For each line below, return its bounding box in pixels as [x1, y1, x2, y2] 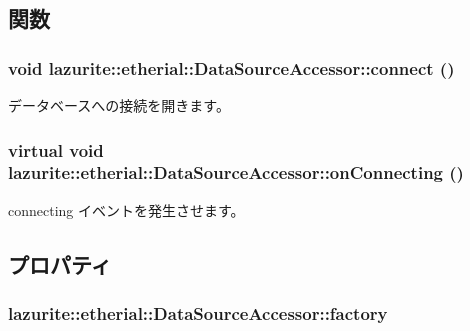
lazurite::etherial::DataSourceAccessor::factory [8, 301, 388, 326]
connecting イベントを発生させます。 [8, 199, 245, 220]
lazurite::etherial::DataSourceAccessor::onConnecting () [8, 160, 464, 185]
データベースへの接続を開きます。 [8, 95, 230, 115]
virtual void [8, 137, 104, 162]
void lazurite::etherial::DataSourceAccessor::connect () [8, 55, 455, 80]
